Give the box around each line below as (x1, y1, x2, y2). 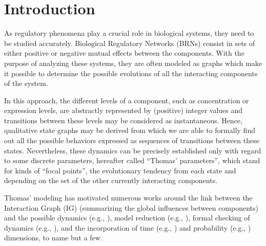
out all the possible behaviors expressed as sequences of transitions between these (4, 135, 259, 146)
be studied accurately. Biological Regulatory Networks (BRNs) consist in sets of (4, 37, 255, 48)
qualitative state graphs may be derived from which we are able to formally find (4, 125, 255, 136)
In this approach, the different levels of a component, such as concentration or (4, 95, 249, 105)
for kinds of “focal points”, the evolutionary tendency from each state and (4, 165, 236, 175)
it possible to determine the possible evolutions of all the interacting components (4, 68, 258, 78)
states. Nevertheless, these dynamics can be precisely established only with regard (4, 145, 261, 155)
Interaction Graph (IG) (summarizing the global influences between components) (4, 202, 258, 213)
